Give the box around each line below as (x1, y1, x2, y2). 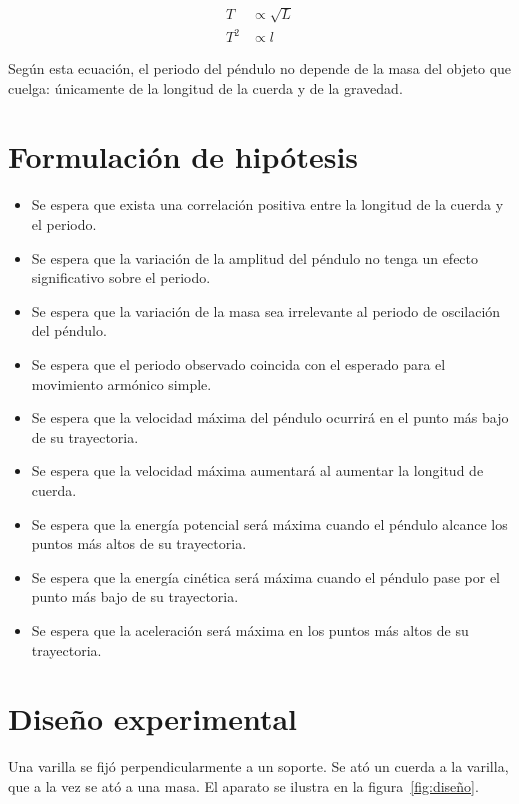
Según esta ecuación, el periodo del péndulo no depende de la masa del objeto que (8, 58, 512, 79)
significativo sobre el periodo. (31, 267, 211, 288)
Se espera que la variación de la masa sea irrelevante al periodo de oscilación (31, 300, 501, 321)
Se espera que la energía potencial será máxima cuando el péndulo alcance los (31, 513, 508, 534)
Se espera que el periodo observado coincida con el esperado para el (31, 353, 446, 374)
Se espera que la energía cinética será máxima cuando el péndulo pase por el (31, 566, 500, 587)
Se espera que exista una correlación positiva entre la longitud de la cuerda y (31, 194, 504, 215)
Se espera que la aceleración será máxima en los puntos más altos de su (31, 619, 469, 640)
